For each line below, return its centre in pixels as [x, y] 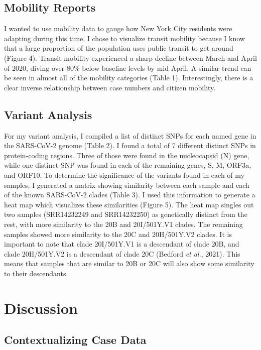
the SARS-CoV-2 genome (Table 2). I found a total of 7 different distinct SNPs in [130, 145]
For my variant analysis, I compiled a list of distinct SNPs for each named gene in [130, 135]
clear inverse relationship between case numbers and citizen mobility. [110, 87]
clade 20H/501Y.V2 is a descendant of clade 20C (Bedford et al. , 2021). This [122, 253]
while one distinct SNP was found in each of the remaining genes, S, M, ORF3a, [128, 165]
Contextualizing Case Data [75, 340]
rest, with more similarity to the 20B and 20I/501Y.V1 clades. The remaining [123, 224]
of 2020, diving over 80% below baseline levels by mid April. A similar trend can [128, 68]
